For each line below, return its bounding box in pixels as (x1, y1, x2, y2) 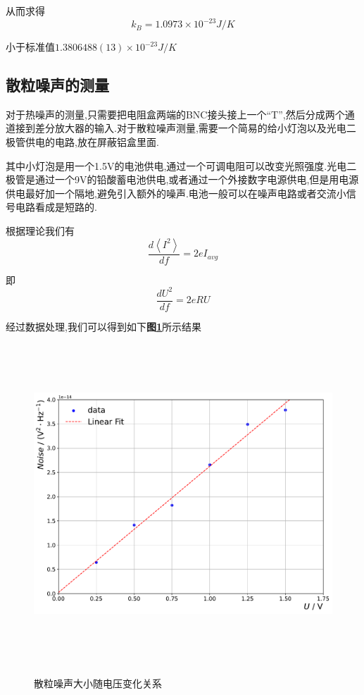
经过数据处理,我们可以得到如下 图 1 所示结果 (6, 319, 201, 333)
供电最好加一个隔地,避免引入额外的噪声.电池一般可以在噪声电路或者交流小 (6, 185, 346, 200)
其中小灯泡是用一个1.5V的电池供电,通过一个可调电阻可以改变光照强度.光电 (6, 158, 347, 173)
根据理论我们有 (6, 223, 75, 238)
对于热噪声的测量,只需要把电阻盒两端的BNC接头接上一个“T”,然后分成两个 (6, 106, 345, 121)
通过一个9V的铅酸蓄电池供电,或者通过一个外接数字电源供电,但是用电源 (34, 172, 359, 187)
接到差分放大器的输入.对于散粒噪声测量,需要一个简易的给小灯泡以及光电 (15, 121, 346, 135)
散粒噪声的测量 (6, 74, 109, 96)
